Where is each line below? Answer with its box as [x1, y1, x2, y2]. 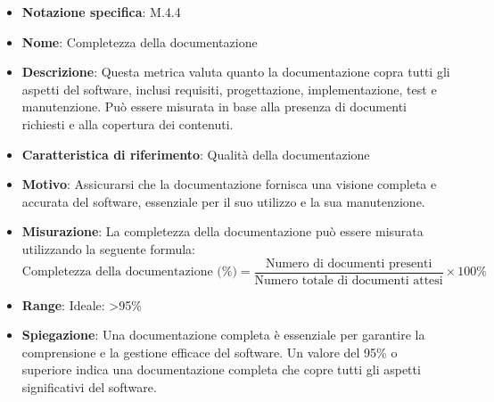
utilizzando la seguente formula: [21, 239, 195, 258]
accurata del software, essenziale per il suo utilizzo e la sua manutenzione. [21, 192, 425, 210]
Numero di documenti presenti [265, 257, 432, 270]
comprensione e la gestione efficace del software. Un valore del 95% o [21, 342, 398, 361]
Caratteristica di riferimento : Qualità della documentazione [21, 144, 370, 163]
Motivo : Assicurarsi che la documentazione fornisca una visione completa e [21, 175, 437, 193]
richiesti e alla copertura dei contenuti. [21, 114, 234, 133]
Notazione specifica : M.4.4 [21, 3, 181, 21]
